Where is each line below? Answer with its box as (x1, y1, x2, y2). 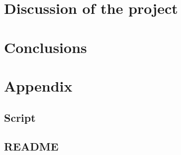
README (4, 139, 59, 154)
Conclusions (4, 37, 87, 57)
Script (4, 109, 36, 125)
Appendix (4, 75, 73, 96)
